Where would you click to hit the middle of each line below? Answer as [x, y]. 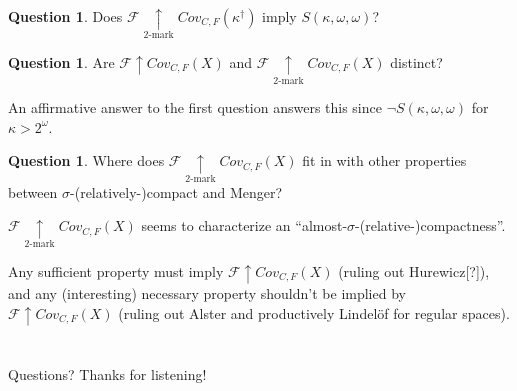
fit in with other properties [384, 160]
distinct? [416, 61]
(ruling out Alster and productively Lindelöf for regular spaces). [314, 312]
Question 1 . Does [65, 16]
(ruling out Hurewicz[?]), [414, 270]
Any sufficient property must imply [116, 270]
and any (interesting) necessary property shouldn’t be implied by [207, 292]
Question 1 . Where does [86, 160]
